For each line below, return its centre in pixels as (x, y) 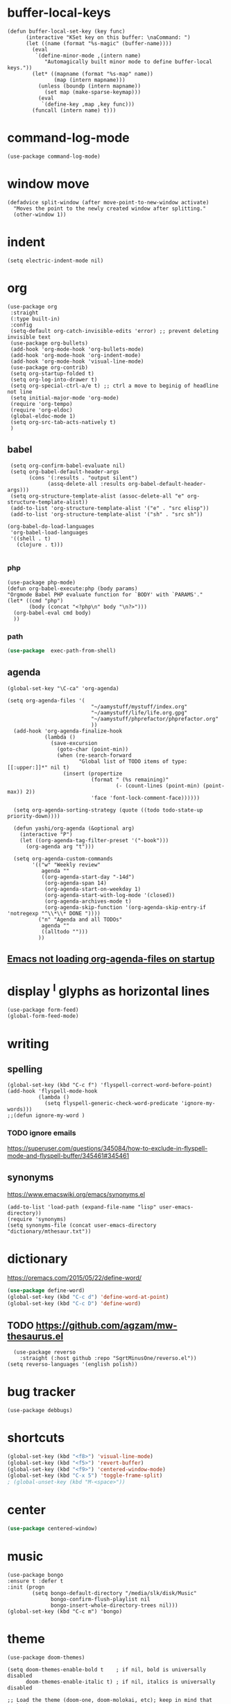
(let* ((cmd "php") (35, 600)
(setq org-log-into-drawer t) (54, 379)
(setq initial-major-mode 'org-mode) (65, 398)
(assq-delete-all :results (87, 484)
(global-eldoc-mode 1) (43, 416)
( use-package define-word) (46, 1291)
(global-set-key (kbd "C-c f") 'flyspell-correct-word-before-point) (110, 1086)
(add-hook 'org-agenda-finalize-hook (68, 731)
